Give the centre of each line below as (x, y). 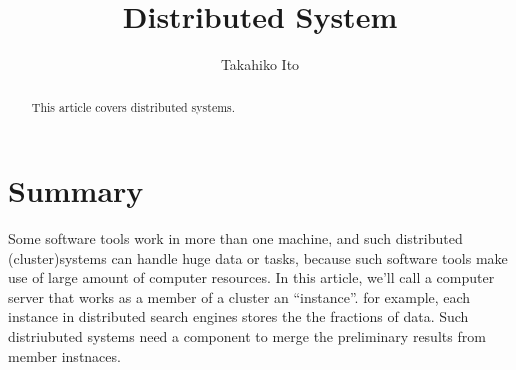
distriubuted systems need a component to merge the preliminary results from (247, 336)
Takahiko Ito (260, 64)
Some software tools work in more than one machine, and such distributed (235, 238)
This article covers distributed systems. (133, 106)
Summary (76, 190)
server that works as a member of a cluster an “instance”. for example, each (239, 296)
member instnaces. (64, 355)
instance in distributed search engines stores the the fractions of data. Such (238, 316)
